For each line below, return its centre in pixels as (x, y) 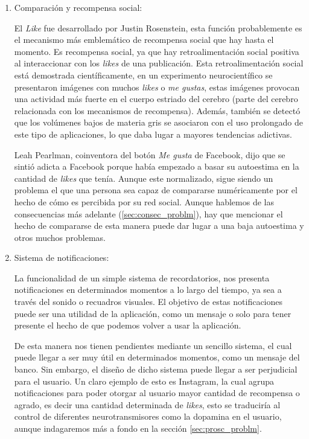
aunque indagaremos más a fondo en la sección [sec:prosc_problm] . (138, 428)
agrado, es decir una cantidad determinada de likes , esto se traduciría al (147, 404)
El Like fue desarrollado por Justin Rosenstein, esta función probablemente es (158, 27)
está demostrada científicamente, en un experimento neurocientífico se (143, 75)
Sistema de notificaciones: (62, 258)
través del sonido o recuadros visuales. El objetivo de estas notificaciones (148, 302)
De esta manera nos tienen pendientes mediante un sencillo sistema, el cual (153, 345)
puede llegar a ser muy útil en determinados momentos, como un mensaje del (157, 357)
